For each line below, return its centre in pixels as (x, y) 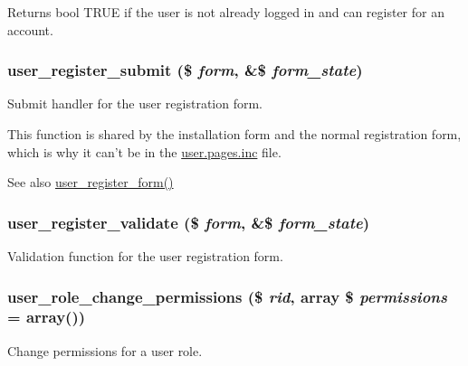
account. (30, 29)
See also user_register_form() (91, 182)
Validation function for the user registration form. (145, 256)
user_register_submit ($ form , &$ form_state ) (185, 70)
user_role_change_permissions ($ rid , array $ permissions (227, 296)
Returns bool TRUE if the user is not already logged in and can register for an (226, 12)
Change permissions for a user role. (105, 350)
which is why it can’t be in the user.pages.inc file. (144, 151)
